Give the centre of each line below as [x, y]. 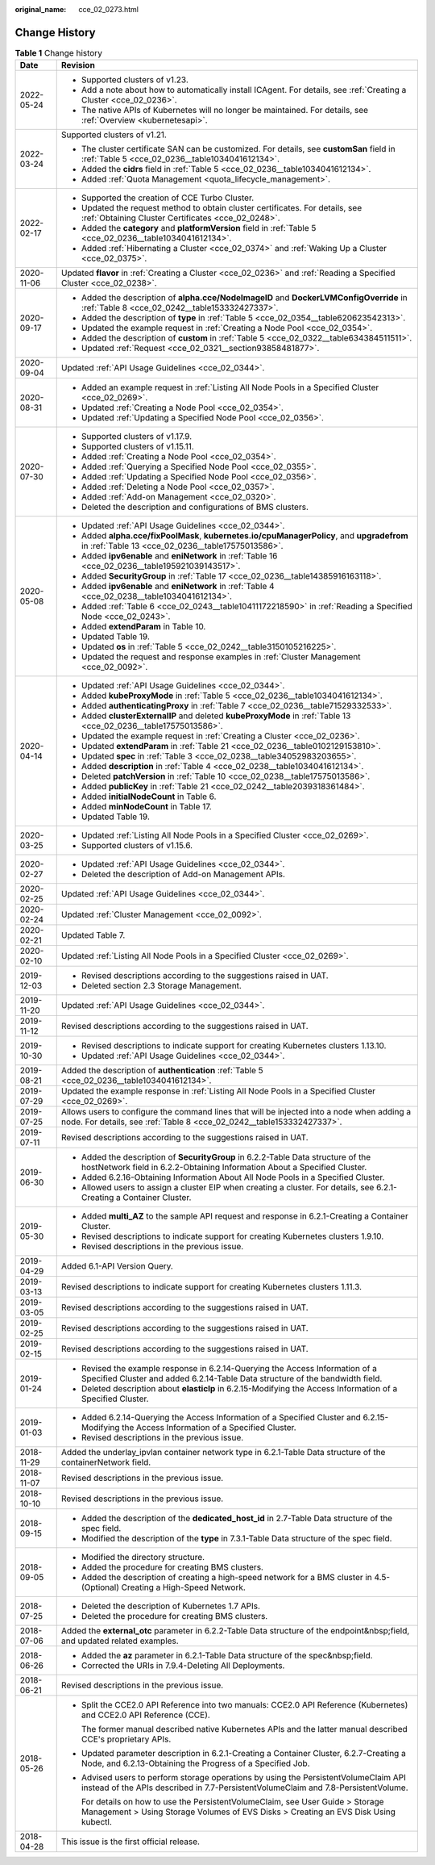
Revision [78, 65]
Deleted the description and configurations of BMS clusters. [195, 507]
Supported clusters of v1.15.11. [138, 446]
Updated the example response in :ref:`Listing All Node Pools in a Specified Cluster [218, 1091]
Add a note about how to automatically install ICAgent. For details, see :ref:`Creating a [244, 90]
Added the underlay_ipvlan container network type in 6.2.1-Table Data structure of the [223, 1453]
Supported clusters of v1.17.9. [137, 437]
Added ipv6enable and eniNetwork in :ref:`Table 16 [179, 556]
